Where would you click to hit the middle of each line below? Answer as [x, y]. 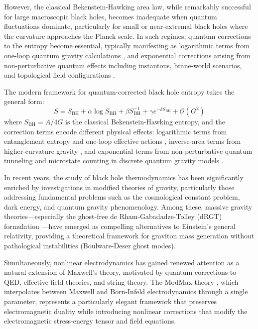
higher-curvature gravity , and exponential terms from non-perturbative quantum [128, 151]
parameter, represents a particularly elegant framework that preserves [110, 301]
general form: [24, 101]
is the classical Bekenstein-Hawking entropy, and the [145, 121]
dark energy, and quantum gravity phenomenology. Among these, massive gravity [128, 206]
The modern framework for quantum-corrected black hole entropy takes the [119, 91]
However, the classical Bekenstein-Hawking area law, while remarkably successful [128, 6]
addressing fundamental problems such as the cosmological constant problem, [122, 197]
